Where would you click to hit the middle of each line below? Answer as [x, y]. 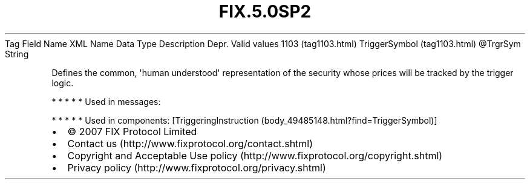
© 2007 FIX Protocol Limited [132, 131]
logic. [63, 83]
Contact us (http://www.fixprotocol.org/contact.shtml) [190, 143]
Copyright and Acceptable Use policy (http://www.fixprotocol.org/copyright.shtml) [255, 155]
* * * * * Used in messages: [106, 101]
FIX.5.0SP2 [265, 11]
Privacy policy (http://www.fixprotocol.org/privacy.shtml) [197, 167]
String [17, 54]
